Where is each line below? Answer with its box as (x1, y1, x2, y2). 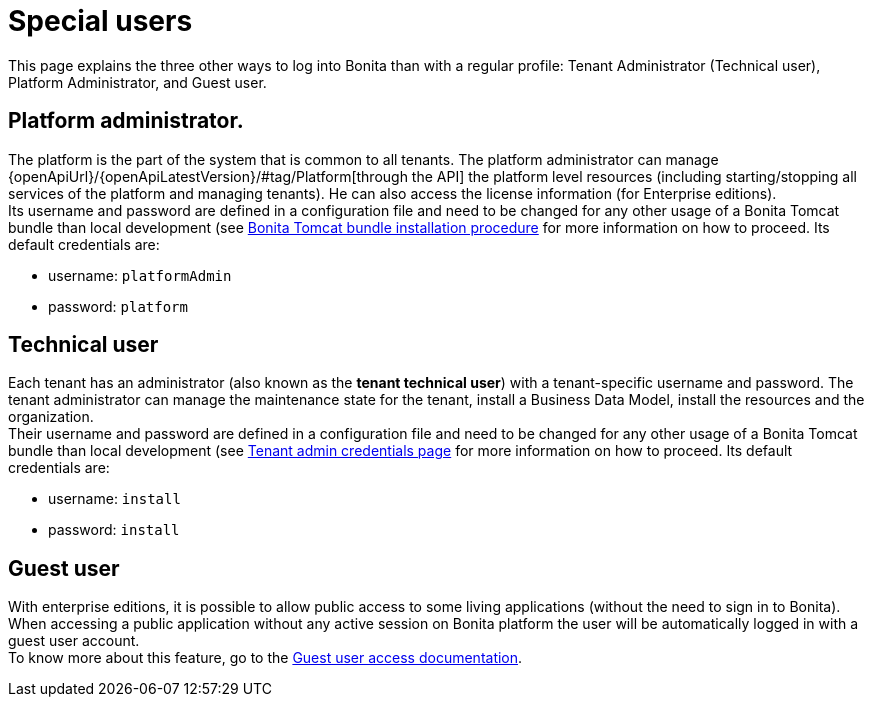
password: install (48, 521, 180, 539)
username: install (48, 490, 181, 508)
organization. (8, 408, 94, 426)
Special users (8, 4, 193, 38)
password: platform (48, 297, 188, 315)
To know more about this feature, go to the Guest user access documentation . (8, 649, 523, 667)
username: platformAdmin (48, 266, 232, 284)
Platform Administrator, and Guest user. (8, 73, 267, 91)
